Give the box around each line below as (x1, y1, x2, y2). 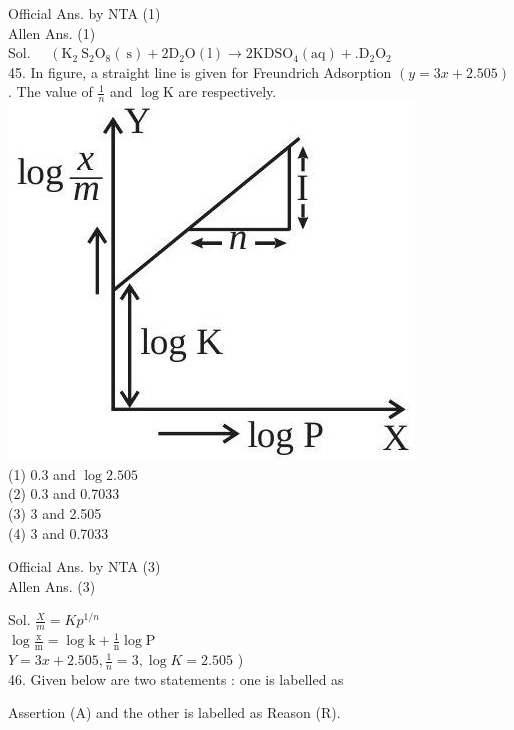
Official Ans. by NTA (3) (8, 556, 161, 577)
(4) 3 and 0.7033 (8, 522, 109, 543)
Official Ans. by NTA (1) (8, 3, 161, 23)
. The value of (8, 81, 93, 102)
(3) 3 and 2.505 (8, 502, 102, 523)
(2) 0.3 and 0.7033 (8, 483, 120, 504)
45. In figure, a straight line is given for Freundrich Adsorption (8, 61, 392, 82)
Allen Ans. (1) (8, 22, 96, 43)
